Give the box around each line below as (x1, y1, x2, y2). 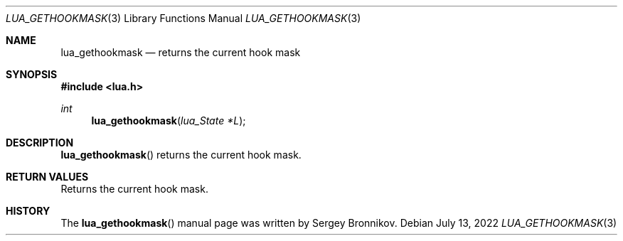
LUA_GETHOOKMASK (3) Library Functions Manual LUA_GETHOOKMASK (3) (6, 12, 361, 24)
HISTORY (6, 205, 50, 217)
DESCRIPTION (6, 136, 74, 149)
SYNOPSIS (6, 68, 58, 80)
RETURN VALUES (6, 171, 89, 183)
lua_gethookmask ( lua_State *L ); (91, 114, 246, 127)
